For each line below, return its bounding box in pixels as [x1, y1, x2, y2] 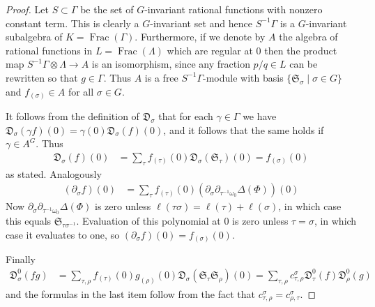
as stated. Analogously [6, 166, 102, 181]
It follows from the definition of [6, 109, 139, 123]
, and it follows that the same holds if [163, 122, 324, 137]
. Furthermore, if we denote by [135, 29, 266, 44]
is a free [144, 70, 178, 84]
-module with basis [203, 70, 284, 84]
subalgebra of [6, 29, 63, 44]
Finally [6, 252, 36, 267]
